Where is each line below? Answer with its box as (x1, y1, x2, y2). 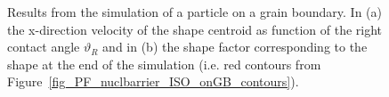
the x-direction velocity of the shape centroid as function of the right (7, 20, 383, 38)
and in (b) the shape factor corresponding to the (102, 37, 368, 56)
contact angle (7, 37, 80, 56)
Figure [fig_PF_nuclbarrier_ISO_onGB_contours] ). (7, 72, 299, 91)
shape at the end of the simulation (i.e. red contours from (7, 54, 321, 73)
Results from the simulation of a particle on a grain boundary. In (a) (7, 3, 383, 20)
